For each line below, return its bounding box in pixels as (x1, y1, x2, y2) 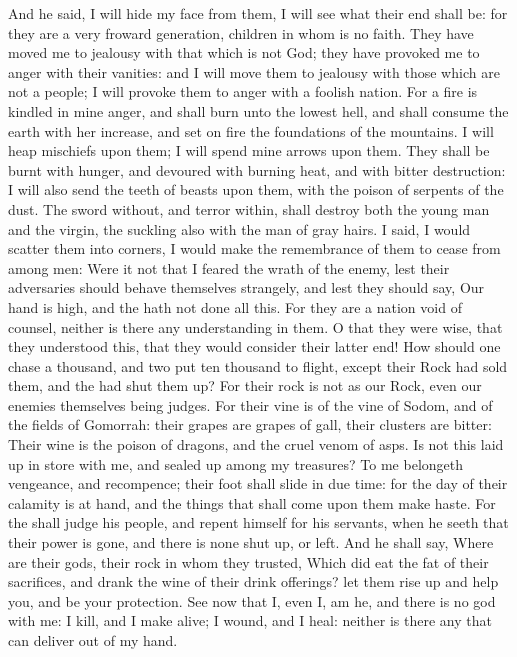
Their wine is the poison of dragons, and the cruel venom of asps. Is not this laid (8, 434, 504, 455)
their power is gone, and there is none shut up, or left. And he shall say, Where (8, 532, 494, 553)
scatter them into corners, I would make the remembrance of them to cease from (8, 238, 501, 259)
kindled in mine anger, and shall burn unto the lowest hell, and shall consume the (8, 100, 509, 121)
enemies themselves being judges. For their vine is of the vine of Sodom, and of (8, 394, 493, 415)
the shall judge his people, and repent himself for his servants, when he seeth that (8, 512, 509, 533)
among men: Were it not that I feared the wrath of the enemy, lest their (8, 257, 450, 278)
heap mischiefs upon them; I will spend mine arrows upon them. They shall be (8, 140, 490, 161)
